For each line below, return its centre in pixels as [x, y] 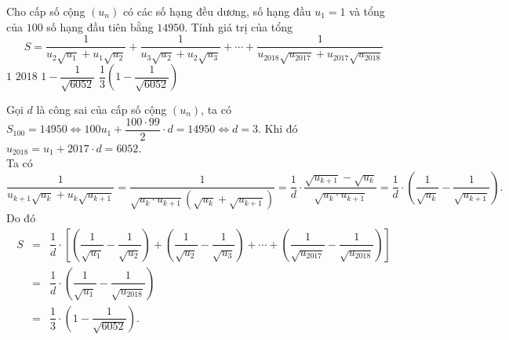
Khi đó [281, 128]
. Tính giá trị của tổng [238, 26]
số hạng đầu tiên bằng [100, 26]
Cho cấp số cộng [46, 11]
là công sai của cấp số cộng [102, 110]
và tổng [367, 11]
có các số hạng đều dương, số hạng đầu [217, 11]
